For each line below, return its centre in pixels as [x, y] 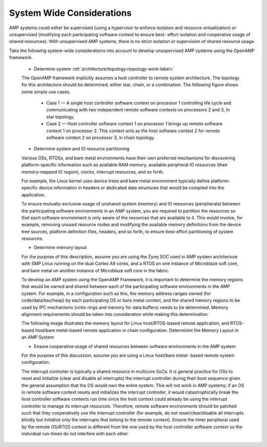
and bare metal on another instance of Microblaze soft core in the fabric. [95, 270]
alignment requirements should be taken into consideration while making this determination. [115, 314]
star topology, [60, 117]
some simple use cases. [46, 92]
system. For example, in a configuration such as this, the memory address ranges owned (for [116, 293]
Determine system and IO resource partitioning [82, 149]
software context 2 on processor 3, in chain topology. [101, 138]
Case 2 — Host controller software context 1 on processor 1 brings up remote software [134, 124]
